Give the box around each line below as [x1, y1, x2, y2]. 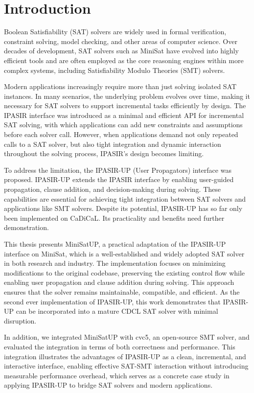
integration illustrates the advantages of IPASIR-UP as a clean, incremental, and [4, 351, 246, 361]
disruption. [4, 315, 37, 325]
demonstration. [4, 222, 49, 232]
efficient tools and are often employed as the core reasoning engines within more [4, 55, 244, 65]
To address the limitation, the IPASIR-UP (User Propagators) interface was [4, 164, 231, 175]
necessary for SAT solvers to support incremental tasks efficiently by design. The [4, 100, 246, 111]
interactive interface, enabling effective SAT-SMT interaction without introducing [4, 361, 249, 371]
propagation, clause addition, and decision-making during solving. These [4, 184, 221, 194]
